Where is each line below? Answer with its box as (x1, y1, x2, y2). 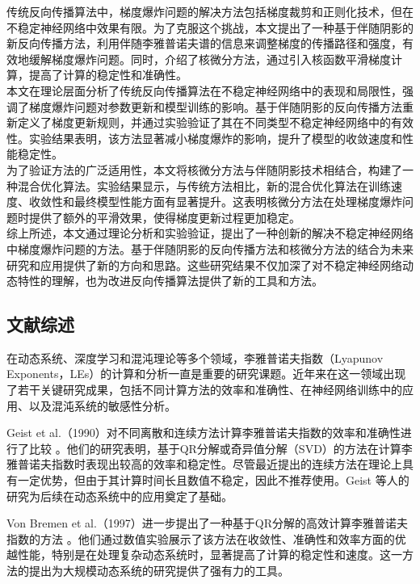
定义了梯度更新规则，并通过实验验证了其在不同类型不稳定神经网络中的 (17, 114, 391, 131)
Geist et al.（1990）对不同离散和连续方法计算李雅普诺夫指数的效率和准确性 (6, 424, 401, 441)
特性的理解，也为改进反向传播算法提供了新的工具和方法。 (17, 272, 323, 289)
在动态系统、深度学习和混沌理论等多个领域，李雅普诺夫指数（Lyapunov (6, 349, 384, 366)
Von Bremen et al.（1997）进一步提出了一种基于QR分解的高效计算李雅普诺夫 (6, 515, 409, 531)
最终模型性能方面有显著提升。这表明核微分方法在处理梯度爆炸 (73, 193, 402, 210)
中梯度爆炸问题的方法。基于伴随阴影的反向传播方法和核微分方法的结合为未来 (6, 240, 414, 257)
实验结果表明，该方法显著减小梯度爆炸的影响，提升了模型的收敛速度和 (28, 129, 402, 146)
